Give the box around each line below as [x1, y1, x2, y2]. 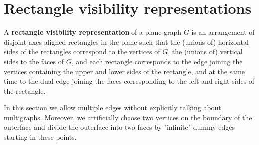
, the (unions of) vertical [168, 46, 243, 57]
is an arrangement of [191, 27, 255, 37]
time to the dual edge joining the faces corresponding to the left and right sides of [4, 76, 255, 86]
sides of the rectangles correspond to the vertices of [4, 46, 160, 57]
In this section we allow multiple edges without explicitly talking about [4, 102, 221, 113]
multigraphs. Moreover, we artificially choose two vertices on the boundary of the [4, 112, 252, 122]
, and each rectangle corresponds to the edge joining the [71, 56, 243, 66]
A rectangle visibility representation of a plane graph [4, 27, 182, 37]
